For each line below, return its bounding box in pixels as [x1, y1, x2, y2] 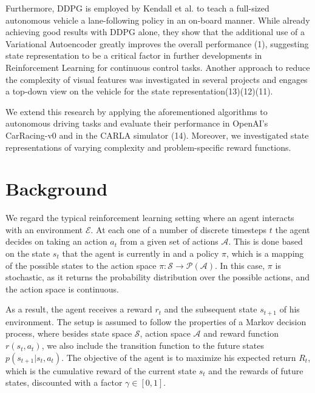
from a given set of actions [120, 235, 218, 248]
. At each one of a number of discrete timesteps [90, 223, 267, 236]
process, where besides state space [5, 327, 132, 340]
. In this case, [214, 259, 265, 271]
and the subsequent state [164, 303, 257, 315]
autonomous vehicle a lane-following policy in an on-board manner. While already [5, 13, 310, 26]
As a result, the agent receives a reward [5, 303, 152, 315]
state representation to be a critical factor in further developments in [5, 49, 262, 62]
